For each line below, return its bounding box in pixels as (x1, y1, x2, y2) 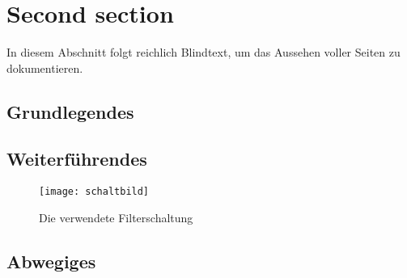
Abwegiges (6, 248, 96, 273)
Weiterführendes (6, 146, 147, 171)
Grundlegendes (6, 99, 134, 124)
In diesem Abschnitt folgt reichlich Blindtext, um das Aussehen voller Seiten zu (6, 44, 401, 61)
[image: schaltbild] (39, 186, 150, 198)
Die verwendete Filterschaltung (39, 208, 193, 225)
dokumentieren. (6, 59, 83, 76)
